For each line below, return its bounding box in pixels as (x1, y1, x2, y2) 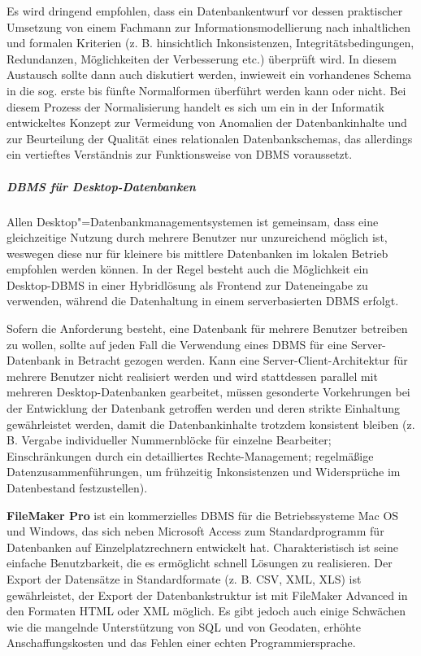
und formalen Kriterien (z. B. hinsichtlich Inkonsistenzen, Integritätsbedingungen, (7, 34, 414, 51)
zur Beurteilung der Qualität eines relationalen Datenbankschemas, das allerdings (7, 129, 413, 147)
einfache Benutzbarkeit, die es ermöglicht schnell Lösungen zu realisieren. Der (7, 554, 393, 571)
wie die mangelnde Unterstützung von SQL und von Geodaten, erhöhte (7, 618, 362, 635)
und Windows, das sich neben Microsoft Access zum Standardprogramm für (7, 523, 384, 540)
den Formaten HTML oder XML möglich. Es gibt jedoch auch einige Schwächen (7, 602, 406, 619)
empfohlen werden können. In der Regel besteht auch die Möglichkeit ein (7, 260, 369, 278)
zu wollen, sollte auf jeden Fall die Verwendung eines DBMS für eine (7, 335, 348, 352)
